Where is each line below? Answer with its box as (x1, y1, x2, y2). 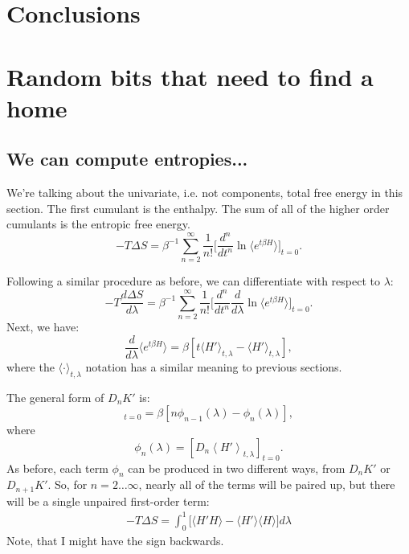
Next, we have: (6, 318, 80, 335)
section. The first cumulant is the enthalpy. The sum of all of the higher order (6, 199, 390, 216)
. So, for (47, 476, 88, 493)
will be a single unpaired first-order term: (6, 492, 210, 509)
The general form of (6, 388, 104, 405)
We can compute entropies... (6, 146, 248, 171)
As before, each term (6, 459, 108, 476)
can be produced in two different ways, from (128, 459, 346, 476)
